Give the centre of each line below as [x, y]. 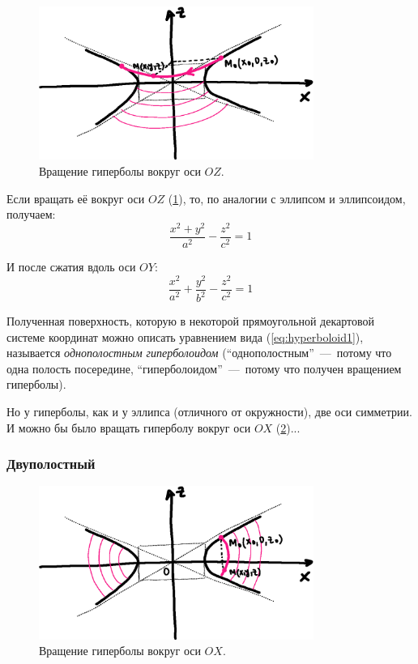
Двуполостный [51, 464]
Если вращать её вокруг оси [76, 198]
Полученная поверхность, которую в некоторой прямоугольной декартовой [190, 321]
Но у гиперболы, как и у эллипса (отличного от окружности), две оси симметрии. [209, 412]
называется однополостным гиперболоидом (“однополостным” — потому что [199, 353]
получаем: [31, 214]
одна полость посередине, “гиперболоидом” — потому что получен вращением [204, 368]
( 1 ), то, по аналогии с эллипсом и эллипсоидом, [287, 198]
